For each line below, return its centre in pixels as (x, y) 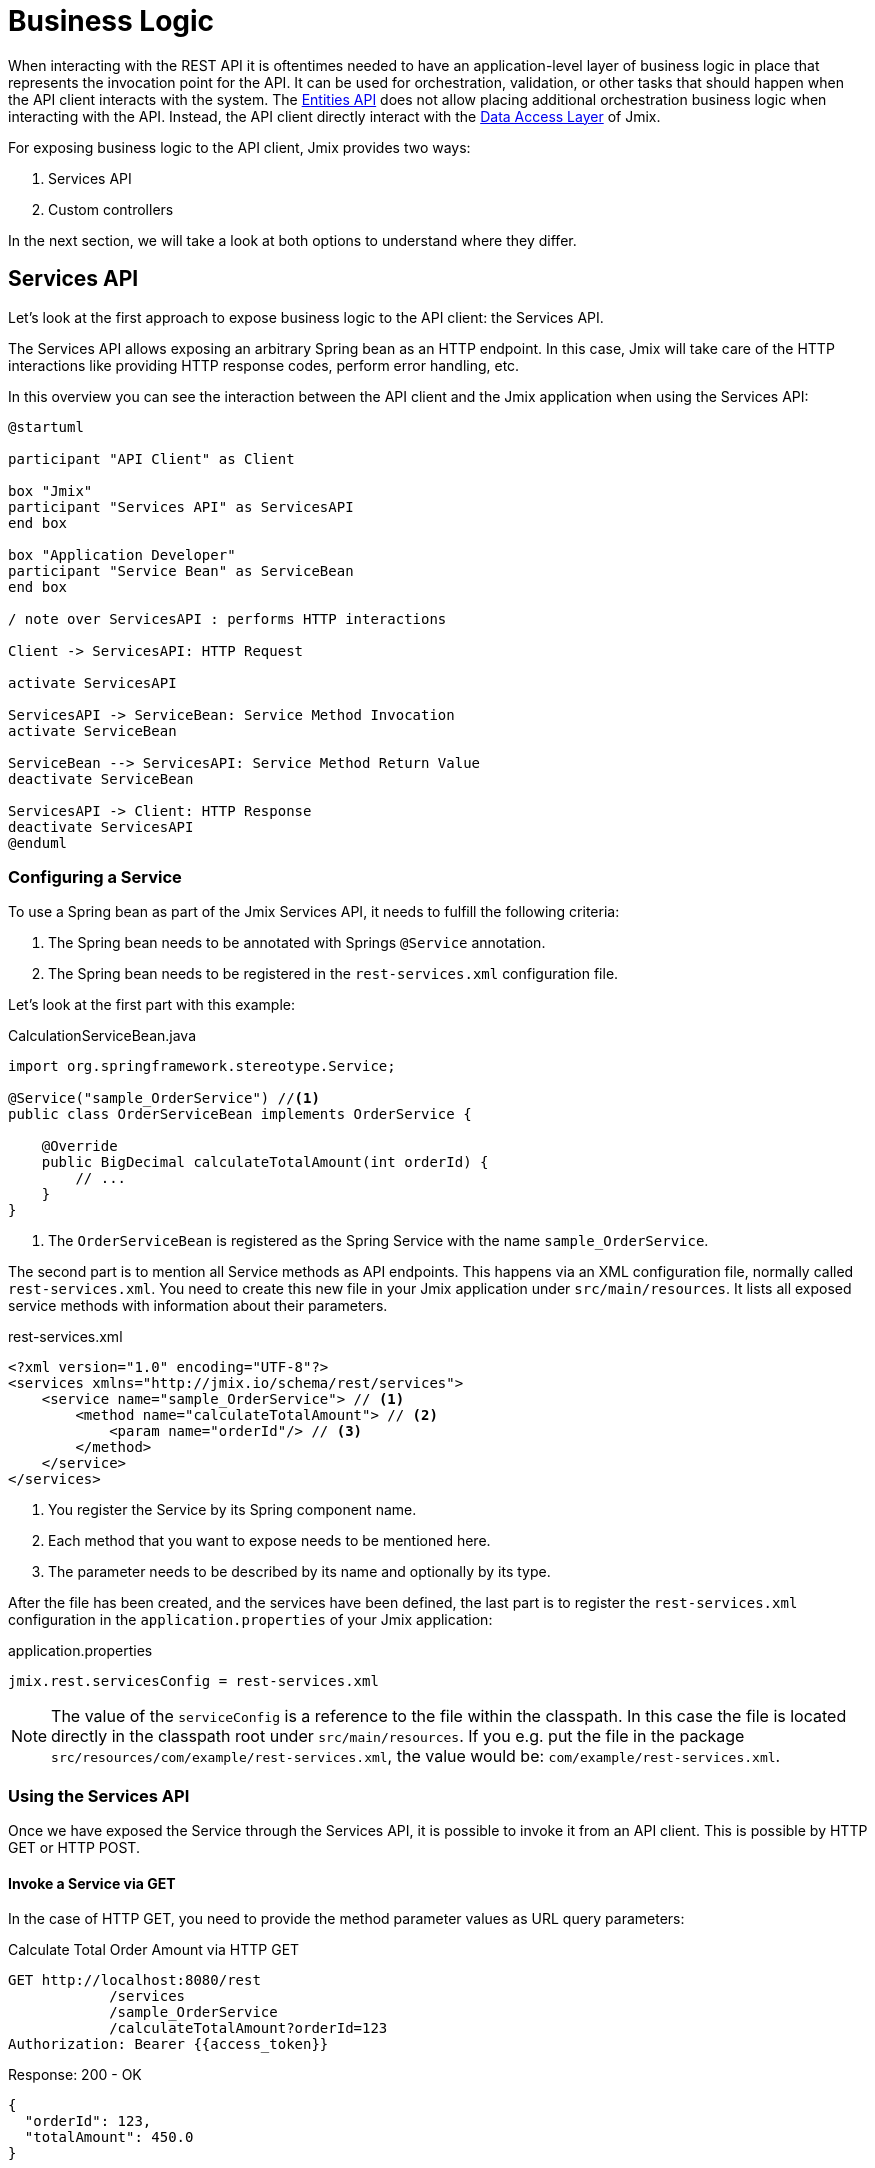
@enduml (38, 842)
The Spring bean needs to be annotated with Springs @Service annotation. (297, 943)
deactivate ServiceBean (101, 778)
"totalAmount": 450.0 (109, 2137)
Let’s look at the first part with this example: (152, 1005)
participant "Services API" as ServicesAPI (181, 506)
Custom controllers (111, 209)
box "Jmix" (50, 490)
